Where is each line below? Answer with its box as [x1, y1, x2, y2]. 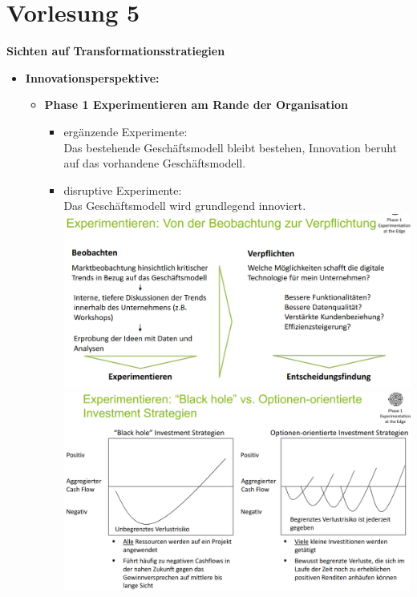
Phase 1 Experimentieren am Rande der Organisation [44, 96, 348, 113]
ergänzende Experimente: [63, 123, 188, 139]
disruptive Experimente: [63, 181, 182, 198]
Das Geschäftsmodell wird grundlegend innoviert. [63, 197, 306, 214]
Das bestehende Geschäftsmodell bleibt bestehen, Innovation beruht [63, 139, 398, 155]
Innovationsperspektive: [25, 69, 160, 86]
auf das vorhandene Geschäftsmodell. [63, 155, 246, 171]
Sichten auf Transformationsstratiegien [6, 42, 225, 59]
